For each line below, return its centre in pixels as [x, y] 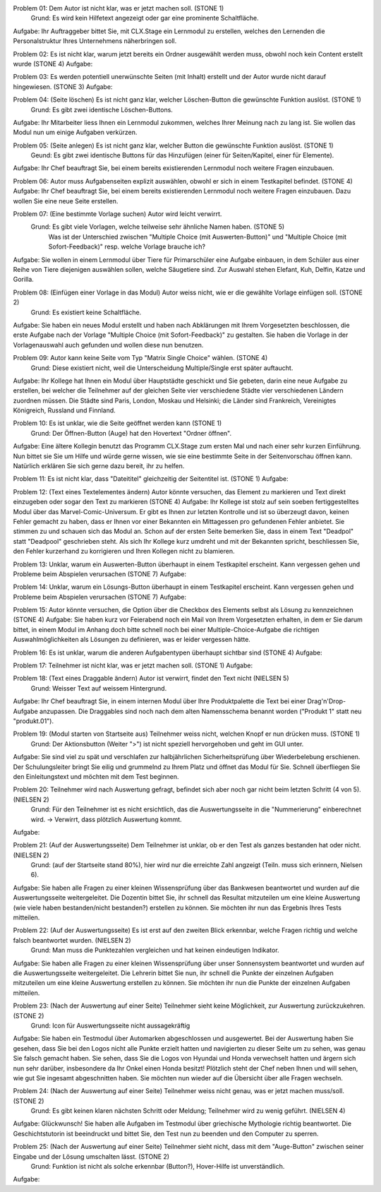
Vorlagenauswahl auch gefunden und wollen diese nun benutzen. [108, 345]
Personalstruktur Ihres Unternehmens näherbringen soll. [95, 41]
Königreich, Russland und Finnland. [64, 410]
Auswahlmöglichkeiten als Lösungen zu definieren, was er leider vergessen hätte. [132, 640]
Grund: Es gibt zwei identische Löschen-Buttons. [102, 109]
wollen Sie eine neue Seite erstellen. [66, 201]
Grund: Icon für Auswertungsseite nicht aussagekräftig [110, 1025]
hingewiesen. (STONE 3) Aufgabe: [63, 87]
